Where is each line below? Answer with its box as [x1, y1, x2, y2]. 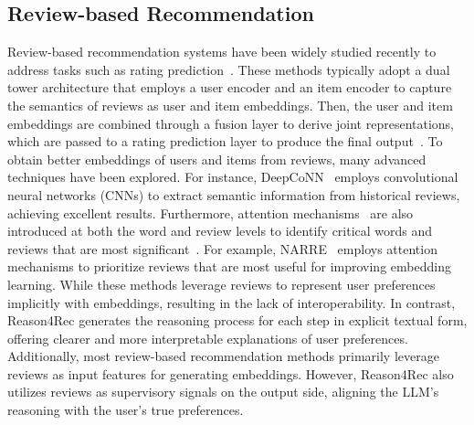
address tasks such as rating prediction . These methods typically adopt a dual [7, 59, 450, 79]
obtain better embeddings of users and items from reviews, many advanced [7, 149, 427, 168]
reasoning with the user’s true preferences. [7, 400, 244, 420]
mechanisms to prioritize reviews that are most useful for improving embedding [7, 257, 451, 276]
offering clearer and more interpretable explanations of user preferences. [7, 328, 408, 347]
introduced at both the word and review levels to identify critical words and [7, 221, 433, 240]
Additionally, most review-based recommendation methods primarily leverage [7, 346, 439, 366]
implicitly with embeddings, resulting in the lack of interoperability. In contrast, [7, 292, 456, 312]
